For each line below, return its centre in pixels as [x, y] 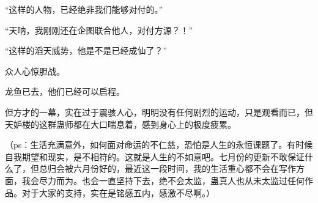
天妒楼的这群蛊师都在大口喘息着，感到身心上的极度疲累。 [120, 124]
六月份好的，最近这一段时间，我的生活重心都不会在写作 [184, 168]
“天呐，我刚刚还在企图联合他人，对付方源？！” [99, 30]
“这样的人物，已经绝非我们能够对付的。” [84, 9]
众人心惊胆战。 [35, 71]
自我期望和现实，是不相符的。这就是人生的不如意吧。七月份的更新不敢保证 [155, 156]
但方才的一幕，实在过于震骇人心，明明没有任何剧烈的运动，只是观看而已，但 [159, 112]
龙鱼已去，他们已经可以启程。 [65, 91]
